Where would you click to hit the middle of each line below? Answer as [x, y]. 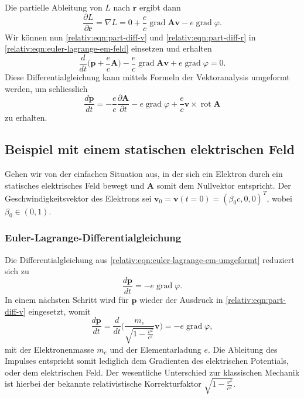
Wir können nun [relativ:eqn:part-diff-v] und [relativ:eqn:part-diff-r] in [130, 37]
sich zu [17, 271]
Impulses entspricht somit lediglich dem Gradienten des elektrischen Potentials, [147, 361]
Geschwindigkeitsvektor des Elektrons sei [78, 198]
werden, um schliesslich [46, 88]
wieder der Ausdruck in [181, 299]
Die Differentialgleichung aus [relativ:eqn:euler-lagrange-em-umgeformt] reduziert [150, 259]
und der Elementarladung [156, 349]
